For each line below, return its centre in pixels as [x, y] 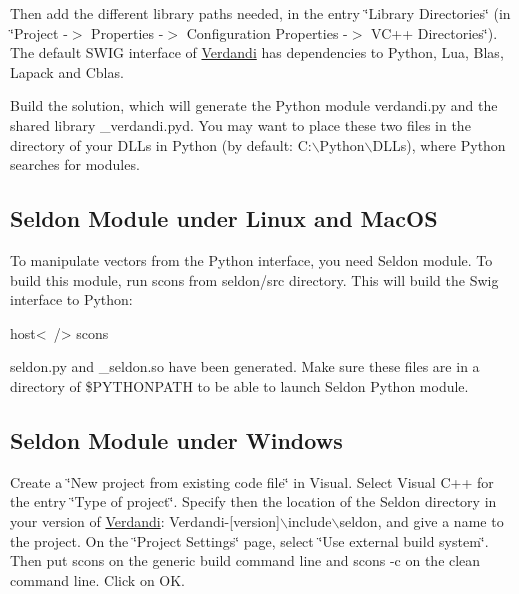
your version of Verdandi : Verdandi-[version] [145, 520]
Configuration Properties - [267, 32]
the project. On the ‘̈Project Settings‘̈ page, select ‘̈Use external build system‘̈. [249, 540]
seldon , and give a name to [421, 520]
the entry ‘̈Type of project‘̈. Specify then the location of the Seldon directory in [253, 501]
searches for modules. [75, 164]
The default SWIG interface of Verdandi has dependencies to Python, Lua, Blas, [257, 52]
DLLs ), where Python [439, 144]
